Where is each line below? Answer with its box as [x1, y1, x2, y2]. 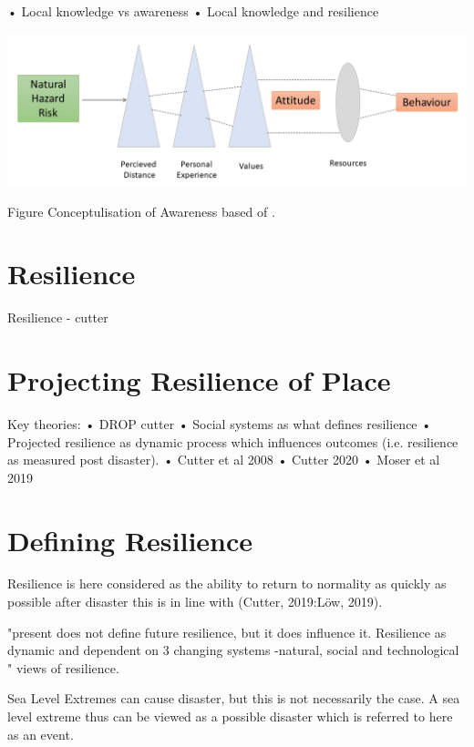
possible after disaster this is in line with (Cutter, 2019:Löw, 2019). [7, 592, 383, 611]
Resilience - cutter [7, 308, 108, 327]
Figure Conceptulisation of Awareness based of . [7, 201, 275, 220]
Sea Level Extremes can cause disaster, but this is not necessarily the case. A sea [7, 689, 460, 708]
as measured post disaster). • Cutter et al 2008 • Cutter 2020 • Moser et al [7, 450, 440, 469]
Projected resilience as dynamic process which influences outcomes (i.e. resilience [7, 432, 459, 451]
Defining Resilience [7, 521, 253, 558]
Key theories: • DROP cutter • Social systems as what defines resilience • [7, 414, 432, 433]
